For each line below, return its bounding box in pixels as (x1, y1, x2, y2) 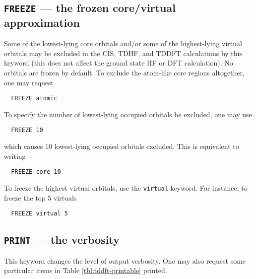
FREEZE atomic (11, 95, 58, 102)
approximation (4, 15, 80, 30)
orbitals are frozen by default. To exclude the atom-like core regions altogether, (4, 67, 245, 77)
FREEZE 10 (11, 127, 43, 134)
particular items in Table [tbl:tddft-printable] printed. (4, 265, 167, 276)
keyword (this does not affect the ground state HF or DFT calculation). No (4, 58, 233, 68)
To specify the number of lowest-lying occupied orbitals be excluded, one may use (4, 109, 252, 119)
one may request (4, 77, 54, 87)
